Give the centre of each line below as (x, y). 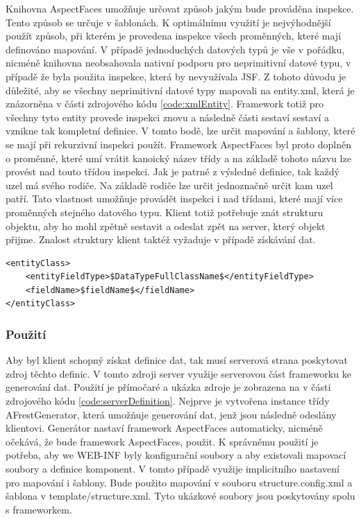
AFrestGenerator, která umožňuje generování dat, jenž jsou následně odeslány (171, 414)
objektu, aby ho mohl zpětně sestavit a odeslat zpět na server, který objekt (166, 226)
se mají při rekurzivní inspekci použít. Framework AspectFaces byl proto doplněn (178, 144)
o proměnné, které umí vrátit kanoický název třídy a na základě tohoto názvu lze (178, 158)
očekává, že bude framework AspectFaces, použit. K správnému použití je (162, 441)
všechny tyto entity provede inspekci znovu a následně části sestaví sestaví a (168, 117)
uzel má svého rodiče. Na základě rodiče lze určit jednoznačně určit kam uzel (169, 185)
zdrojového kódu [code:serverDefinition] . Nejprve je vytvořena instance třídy (168, 401)
